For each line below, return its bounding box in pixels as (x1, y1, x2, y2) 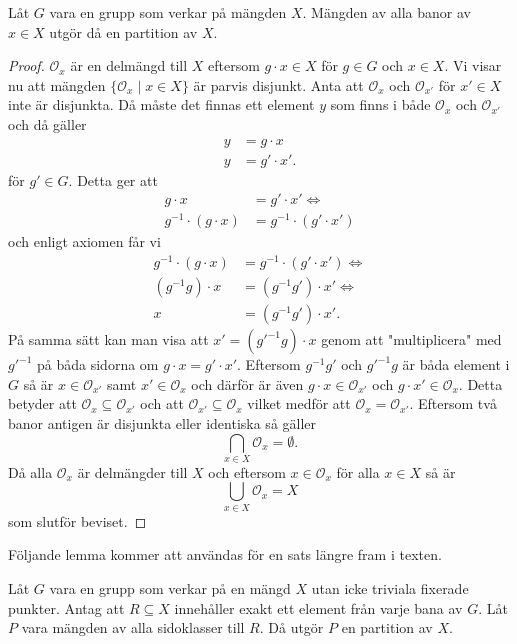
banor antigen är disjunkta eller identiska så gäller (8, 412, 317, 433)
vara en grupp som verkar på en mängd (49, 577, 291, 598)
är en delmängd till (70, 55, 188, 76)
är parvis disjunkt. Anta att (193, 74, 364, 95)
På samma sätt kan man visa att (8, 329, 209, 350)
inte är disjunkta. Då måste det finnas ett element (8, 94, 315, 115)
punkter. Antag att (8, 597, 125, 618)
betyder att (8, 393, 77, 414)
